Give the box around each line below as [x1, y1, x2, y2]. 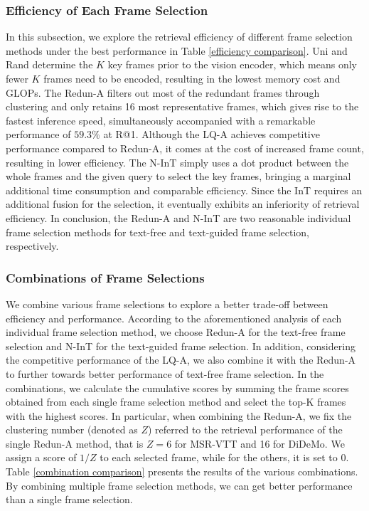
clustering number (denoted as [6, 422, 138, 437]
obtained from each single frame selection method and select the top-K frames [6, 394, 346, 409]
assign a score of [6, 450, 77, 465]
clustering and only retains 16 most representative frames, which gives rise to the [6, 99, 359, 114]
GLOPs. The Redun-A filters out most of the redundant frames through [6, 85, 320, 100]
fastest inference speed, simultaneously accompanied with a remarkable [6, 112, 316, 127]
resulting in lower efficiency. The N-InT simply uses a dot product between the [6, 154, 349, 169]
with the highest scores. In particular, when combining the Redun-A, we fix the [6, 408, 352, 423]
